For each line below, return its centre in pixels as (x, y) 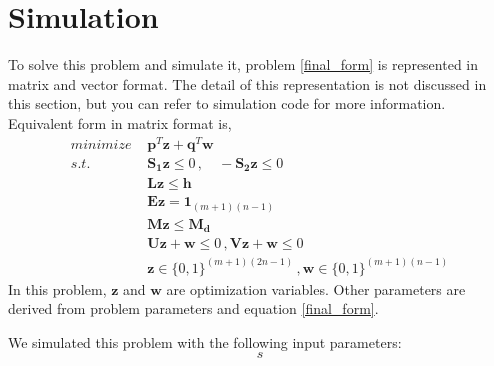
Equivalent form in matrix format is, (120, 122)
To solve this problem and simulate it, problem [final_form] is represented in (243, 64)
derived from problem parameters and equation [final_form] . (193, 308)
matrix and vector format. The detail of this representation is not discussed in (247, 83)
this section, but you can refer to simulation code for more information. (227, 103)
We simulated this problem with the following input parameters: (205, 341)
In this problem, (57, 288)
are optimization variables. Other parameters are (316, 288)
